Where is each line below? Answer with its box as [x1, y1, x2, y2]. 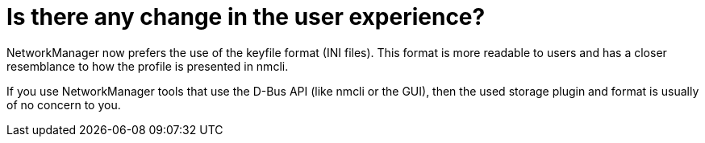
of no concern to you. [6, 97, 121, 112]
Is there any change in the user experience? [6, 3, 486, 31]
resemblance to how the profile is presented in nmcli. [6, 59, 289, 73]
